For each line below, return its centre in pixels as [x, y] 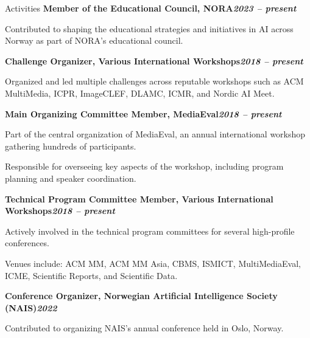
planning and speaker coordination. [71, 178]
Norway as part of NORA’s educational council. [94, 40]
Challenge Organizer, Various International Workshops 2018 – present [154, 60]
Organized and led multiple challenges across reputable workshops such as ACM [154, 81]
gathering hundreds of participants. [71, 146]
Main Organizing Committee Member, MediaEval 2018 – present [143, 113]
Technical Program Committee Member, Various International [139, 198]
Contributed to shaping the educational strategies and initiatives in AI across [149, 28]
